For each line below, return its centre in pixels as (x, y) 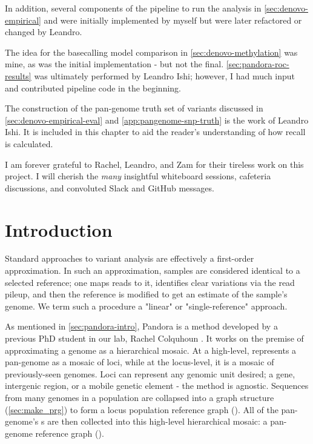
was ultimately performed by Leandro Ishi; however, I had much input (165, 75)
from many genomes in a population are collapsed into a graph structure (140, 397)
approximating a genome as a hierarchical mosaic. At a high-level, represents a (151, 350)
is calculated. (29, 143)
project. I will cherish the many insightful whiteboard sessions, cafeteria (138, 176)
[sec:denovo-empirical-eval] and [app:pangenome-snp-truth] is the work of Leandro (157, 120)
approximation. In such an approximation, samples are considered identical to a (153, 270)
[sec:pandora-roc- (258, 64)
